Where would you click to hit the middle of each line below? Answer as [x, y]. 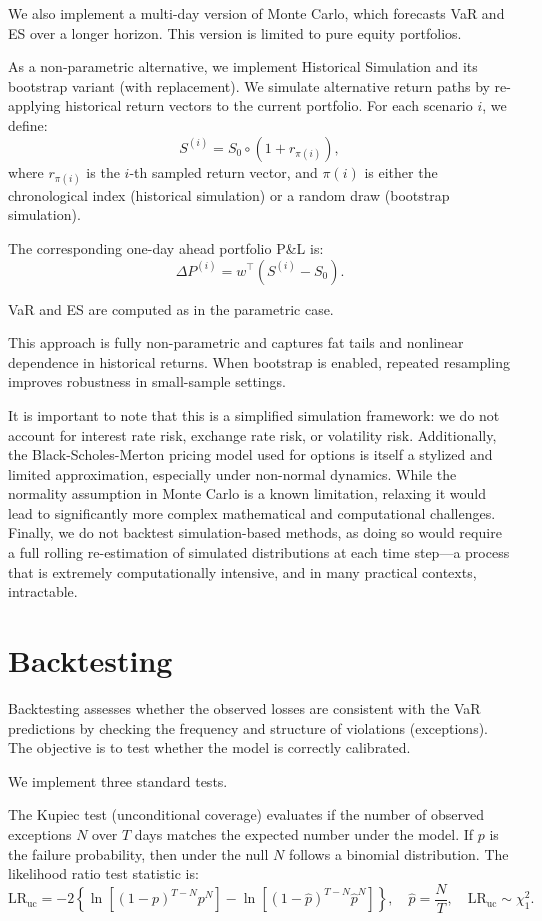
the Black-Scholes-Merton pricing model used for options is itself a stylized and [250, 454]
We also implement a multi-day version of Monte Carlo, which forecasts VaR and [256, 13]
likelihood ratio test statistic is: [103, 873]
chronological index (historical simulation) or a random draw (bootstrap [229, 194]
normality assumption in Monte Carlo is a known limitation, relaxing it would [247, 493]
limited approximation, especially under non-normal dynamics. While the [232, 473]
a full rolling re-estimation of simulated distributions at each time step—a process [259, 552]
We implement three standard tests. [118, 780]
